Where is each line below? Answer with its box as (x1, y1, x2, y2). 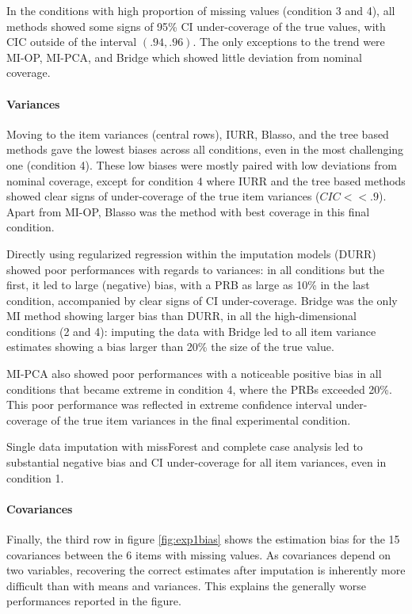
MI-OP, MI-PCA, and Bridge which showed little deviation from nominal (6, 48, 362, 65)
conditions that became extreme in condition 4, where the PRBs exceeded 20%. (6, 380, 392, 397)
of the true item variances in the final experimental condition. (51, 411, 351, 428)
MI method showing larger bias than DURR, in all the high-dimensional (6, 307, 357, 324)
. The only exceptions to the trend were (193, 33, 385, 50)
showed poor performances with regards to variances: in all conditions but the (6, 261, 385, 277)
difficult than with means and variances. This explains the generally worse (6, 577, 366, 593)
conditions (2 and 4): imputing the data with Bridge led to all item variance (6, 322, 376, 339)
